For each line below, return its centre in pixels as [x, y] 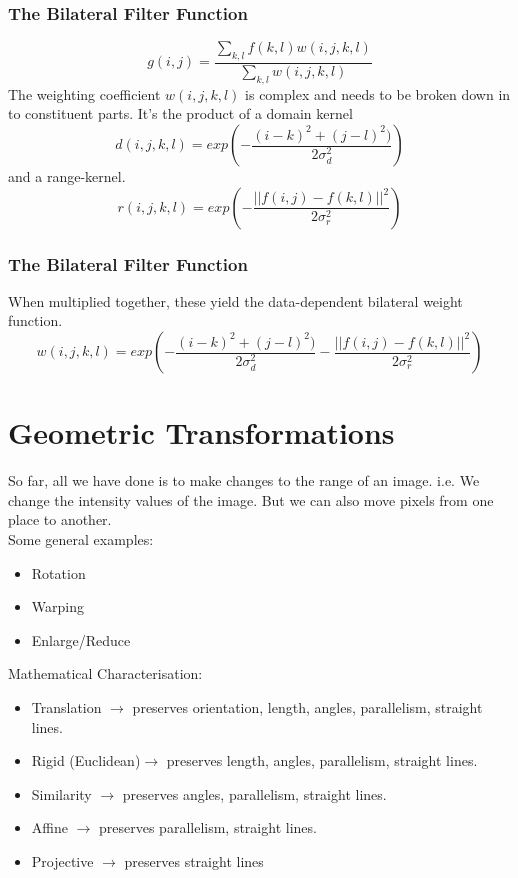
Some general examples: [81, 538]
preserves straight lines [194, 860]
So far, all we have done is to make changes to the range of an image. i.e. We [244, 480]
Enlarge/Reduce [81, 639]
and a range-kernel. [67, 176]
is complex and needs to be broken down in [378, 93]
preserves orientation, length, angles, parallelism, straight [307, 706]
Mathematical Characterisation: [105, 673]
